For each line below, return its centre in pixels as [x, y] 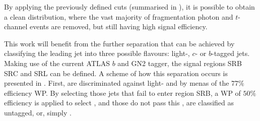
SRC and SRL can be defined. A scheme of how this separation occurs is [116, 73]
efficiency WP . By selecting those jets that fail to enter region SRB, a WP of [122, 93]
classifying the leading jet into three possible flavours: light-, [97, 53]
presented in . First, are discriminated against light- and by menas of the [117, 83]
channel [16, 26]
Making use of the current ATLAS [57, 63]
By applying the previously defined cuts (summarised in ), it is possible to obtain [129, 7]
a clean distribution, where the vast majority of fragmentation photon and [119, 16]
